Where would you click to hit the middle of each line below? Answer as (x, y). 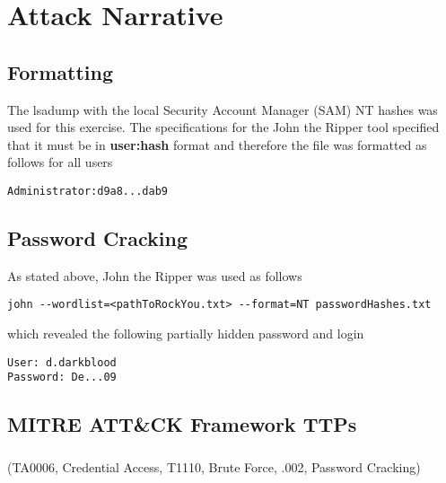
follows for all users (60, 162)
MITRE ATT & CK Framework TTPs (182, 424)
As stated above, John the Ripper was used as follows (155, 275)
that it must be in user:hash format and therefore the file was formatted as (217, 144)
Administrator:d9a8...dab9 (87, 191)
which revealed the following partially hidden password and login (186, 334)
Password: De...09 (62, 378)
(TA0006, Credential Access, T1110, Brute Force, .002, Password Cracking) (214, 466)
